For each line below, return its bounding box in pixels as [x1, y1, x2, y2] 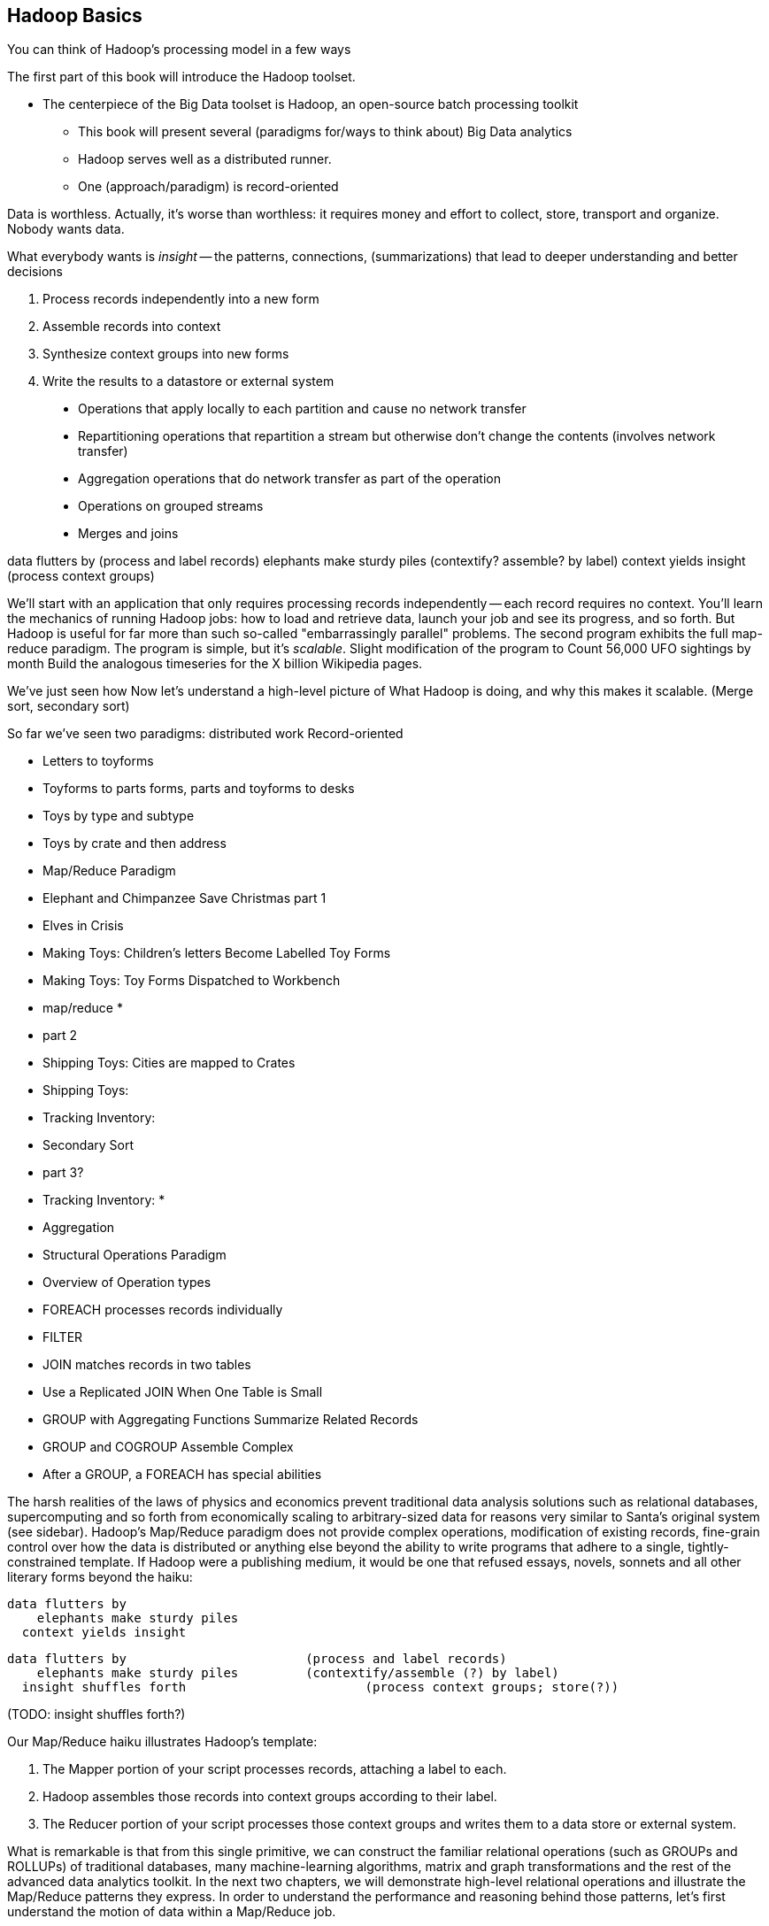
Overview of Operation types [42, 1275, 211, 1290]
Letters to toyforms [42, 753, 154, 769]
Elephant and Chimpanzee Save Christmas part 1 [42, 890, 327, 906]
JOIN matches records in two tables [42, 1357, 251, 1373]
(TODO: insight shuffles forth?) [7, 1706, 186, 1722]
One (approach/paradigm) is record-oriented [78, 179, 339, 195]
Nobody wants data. [7, 221, 125, 237]
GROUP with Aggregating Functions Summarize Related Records [42, 1412, 419, 1428]
